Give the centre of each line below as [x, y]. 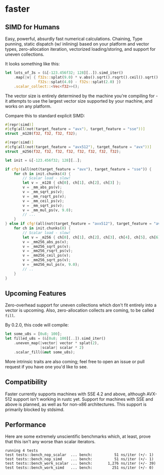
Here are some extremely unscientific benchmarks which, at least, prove [78, 436]
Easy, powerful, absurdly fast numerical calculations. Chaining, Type [74, 39]
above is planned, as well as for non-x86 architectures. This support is [76, 404]
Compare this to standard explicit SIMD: [45, 115]
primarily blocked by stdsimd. [35, 410]
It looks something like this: [32, 64]
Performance [26, 424]
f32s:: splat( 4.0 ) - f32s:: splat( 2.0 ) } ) [79, 82]
